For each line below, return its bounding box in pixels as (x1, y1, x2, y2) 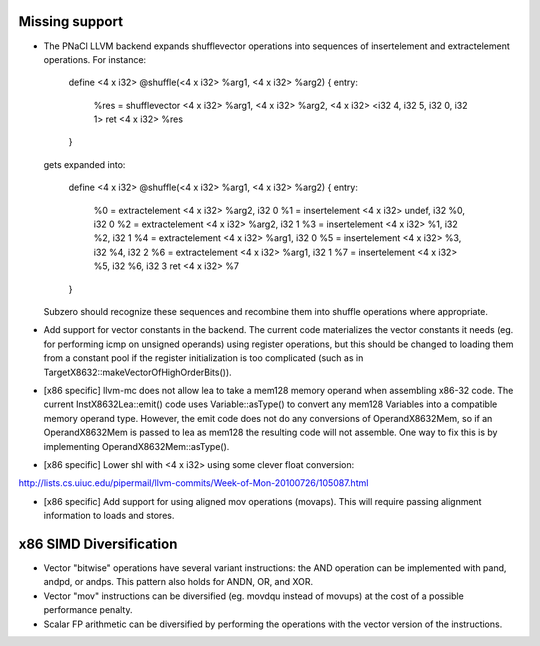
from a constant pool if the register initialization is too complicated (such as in (43, 352, 364, 364)
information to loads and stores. (43, 510, 175, 522)
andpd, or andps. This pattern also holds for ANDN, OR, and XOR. (43, 576, 314, 588)
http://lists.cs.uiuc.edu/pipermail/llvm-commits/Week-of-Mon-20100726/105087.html (18, 477, 369, 489)
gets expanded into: (43, 158, 126, 170)
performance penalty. (43, 604, 133, 616)
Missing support (18, 13, 124, 30)
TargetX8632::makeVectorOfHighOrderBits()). (43, 366, 232, 378)
